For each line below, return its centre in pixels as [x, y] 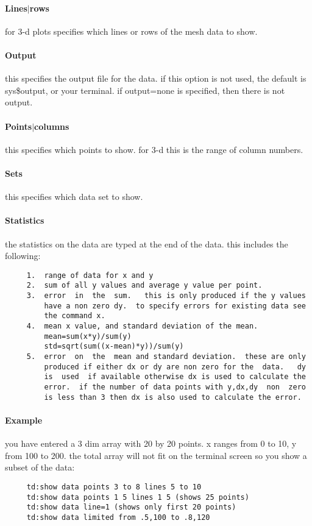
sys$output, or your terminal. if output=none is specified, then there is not [145, 90]
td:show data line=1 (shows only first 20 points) [131, 507]
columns [52, 126]
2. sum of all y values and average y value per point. [144, 286]
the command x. [75, 316]
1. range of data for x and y [90, 275]
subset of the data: [40, 467]
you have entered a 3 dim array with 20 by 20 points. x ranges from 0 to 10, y [151, 443]
